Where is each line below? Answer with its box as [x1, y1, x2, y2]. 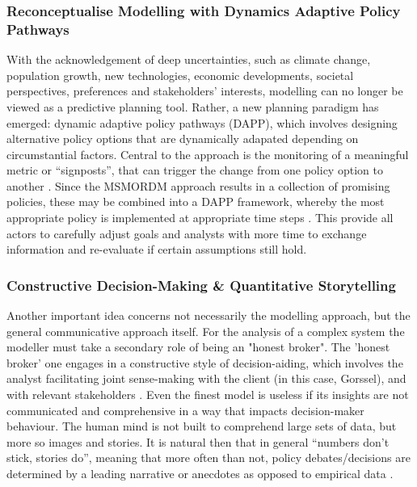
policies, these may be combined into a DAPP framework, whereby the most [6, 193, 385, 210]
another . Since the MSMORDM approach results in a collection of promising [6, 177, 390, 194]
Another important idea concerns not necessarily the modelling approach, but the [6, 307, 411, 324]
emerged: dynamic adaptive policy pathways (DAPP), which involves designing [6, 114, 398, 131]
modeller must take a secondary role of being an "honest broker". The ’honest [6, 338, 390, 355]
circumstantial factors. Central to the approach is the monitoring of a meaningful [6, 145, 409, 162]
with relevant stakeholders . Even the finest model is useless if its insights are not [6, 386, 409, 403]
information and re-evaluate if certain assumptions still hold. [6, 241, 307, 258]
